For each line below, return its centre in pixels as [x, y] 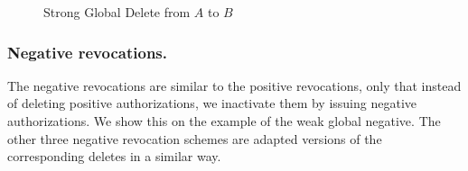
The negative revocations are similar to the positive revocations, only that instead [234, 85]
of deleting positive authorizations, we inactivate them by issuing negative [212, 103]
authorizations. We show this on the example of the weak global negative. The [224, 121]
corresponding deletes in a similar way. [114, 156]
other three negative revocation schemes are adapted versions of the [195, 138]
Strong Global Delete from [117, 12]
